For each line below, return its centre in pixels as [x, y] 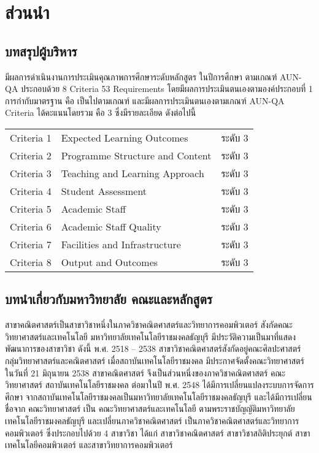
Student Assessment [104, 191]
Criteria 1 [31, 137]
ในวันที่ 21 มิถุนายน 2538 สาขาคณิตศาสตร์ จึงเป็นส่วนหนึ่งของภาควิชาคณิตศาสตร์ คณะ [145, 372]
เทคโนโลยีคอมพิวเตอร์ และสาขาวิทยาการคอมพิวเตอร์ [89, 445]
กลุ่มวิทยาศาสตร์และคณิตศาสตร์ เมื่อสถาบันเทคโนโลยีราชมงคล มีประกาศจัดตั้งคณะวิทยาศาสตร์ [155, 360]
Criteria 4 [31, 191]
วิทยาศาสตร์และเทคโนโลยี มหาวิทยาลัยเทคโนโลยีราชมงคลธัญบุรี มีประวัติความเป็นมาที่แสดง [151, 336]
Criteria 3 [31, 173]
